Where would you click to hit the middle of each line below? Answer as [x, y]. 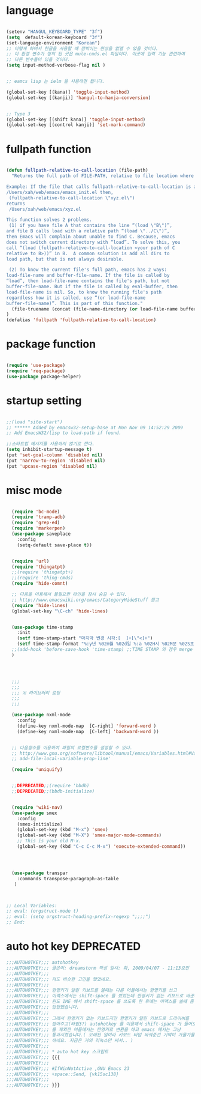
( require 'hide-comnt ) [40, 584]
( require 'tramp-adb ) [39, 517]
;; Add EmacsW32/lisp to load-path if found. [64, 433]
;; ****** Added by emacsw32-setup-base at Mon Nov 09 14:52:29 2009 [95, 428]
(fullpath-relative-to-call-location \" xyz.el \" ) [72, 198]
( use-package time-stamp [42, 627]
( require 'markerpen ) [39, 528]
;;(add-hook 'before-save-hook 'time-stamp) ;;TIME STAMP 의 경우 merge [102, 650]
